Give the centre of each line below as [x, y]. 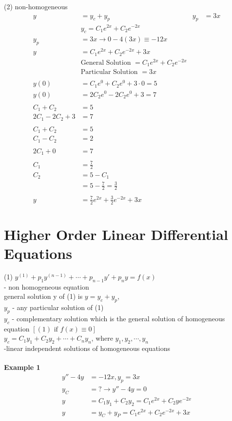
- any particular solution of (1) [58, 307]
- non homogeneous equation [47, 286]
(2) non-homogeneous [36, 6]
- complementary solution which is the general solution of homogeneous [118, 319]
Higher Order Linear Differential [116, 234]
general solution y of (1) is [43, 296]
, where [102, 338]
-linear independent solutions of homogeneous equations [87, 348]
